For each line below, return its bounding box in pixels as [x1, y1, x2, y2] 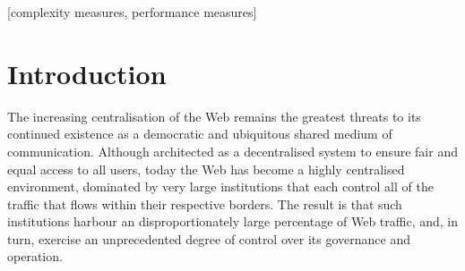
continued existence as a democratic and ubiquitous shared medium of [7, 124, 392, 143]
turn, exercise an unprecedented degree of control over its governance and [7, 229, 410, 248]
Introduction [7, 55, 167, 91]
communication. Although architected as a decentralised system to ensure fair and [7, 141, 458, 160]
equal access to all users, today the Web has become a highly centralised [7, 159, 405, 178]
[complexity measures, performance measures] [7, 3, 257, 21]
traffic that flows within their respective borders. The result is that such [7, 194, 402, 213]
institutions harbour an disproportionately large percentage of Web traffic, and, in [7, 212, 459, 231]
